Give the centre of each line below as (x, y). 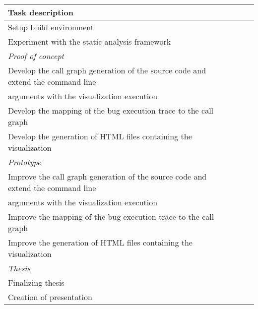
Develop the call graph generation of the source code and (107, 70)
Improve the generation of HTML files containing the (100, 242)
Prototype (25, 162)
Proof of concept (36, 56)
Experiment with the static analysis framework (90, 41)
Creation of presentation (50, 297)
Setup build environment (51, 27)
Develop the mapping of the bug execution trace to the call (111, 110)
